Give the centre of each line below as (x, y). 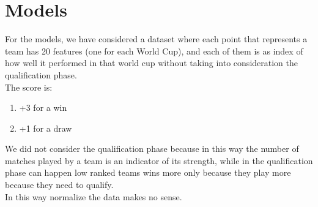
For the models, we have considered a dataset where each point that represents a (156, 39)
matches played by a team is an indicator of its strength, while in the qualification (159, 160)
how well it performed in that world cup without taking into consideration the (151, 63)
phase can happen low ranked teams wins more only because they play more (148, 172)
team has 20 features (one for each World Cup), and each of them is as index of (154, 51)
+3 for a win (43, 107)
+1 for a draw (46, 128)
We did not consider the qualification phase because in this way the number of (152, 149)
